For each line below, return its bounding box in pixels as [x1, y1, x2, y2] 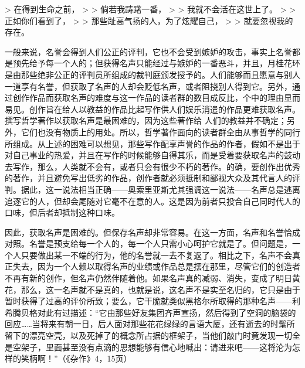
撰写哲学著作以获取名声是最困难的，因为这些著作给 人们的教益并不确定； [5, 114, 287, 127]
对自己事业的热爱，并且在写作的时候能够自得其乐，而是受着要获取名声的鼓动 [5, 149, 300, 161]
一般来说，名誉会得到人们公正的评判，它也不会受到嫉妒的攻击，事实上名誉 [5, 45, 292, 57]
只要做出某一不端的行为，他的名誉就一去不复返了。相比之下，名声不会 [21, 248, 292, 261]
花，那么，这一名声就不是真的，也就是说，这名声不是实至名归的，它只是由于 [5, 283, 300, 295]
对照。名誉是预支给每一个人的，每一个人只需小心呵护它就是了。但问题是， [5, 237, 292, 250]
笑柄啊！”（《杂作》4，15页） [21, 352, 132, 364]
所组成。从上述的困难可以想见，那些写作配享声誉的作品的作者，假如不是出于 [5, 137, 300, 149]
